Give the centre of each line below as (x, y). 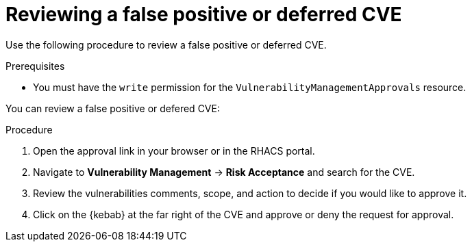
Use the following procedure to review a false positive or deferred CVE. (166, 44)
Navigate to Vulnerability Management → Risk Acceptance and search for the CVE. (224, 172)
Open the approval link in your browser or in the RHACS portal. (174, 151)
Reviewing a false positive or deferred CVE (204, 14)
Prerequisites (35, 66)
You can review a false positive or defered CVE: (113, 108)
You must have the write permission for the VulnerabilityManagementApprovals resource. (250, 87)
